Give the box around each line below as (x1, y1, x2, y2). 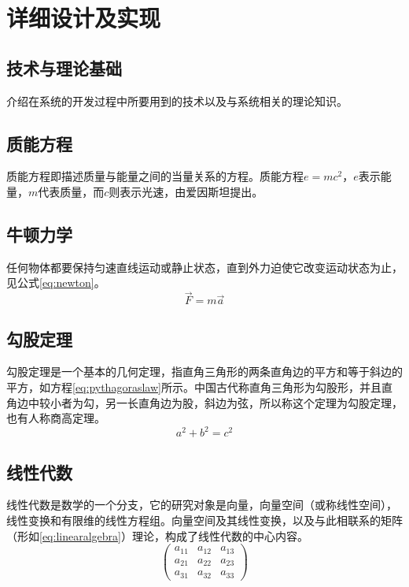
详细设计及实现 (6, 2, 161, 34)
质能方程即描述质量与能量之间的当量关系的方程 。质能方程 (6, 168, 304, 184)
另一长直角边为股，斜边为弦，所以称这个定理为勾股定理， (105, 394, 403, 411)
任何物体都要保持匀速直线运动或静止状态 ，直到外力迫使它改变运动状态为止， (6, 258, 403, 275)
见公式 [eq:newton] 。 (6, 274, 105, 291)
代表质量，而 (38, 183, 105, 199)
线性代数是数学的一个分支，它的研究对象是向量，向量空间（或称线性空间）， (6, 496, 397, 513)
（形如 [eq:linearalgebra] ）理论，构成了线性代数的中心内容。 (6, 527, 308, 544)
